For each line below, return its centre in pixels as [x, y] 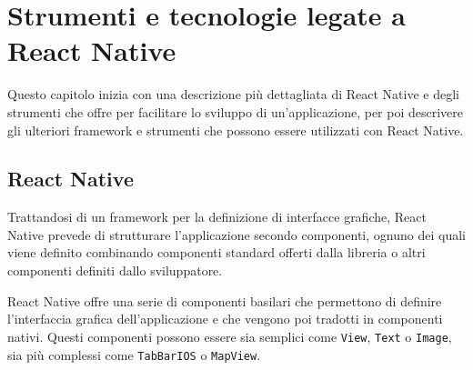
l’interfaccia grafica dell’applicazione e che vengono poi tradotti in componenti [225, 319]
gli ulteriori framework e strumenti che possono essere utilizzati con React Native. [236, 130]
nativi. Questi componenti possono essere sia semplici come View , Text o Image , [230, 336]
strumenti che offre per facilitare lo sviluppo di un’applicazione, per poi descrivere [236, 111]
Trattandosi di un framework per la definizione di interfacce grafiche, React [217, 217]
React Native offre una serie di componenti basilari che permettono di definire [225, 300]
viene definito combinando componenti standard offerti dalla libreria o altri [216, 252]
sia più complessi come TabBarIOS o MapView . [134, 354]
